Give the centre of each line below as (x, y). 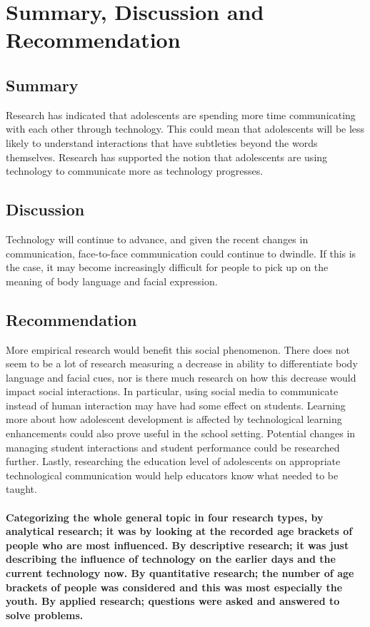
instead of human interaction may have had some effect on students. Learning (176, 405)
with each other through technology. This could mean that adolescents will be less (185, 129)
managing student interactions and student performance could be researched (173, 447)
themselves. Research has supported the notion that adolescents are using (167, 157)
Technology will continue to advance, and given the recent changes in (157, 239)
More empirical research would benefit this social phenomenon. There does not (178, 349)
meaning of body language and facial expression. (112, 281)
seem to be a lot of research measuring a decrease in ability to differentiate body (182, 363)
